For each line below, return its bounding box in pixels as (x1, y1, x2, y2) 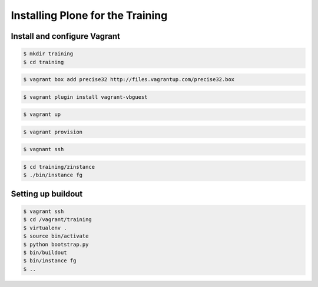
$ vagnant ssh (23, 146, 64, 153)
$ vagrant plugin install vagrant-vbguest (23, 94, 148, 100)
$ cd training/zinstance (23, 163, 95, 171)
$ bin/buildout (23, 249, 67, 256)
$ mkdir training (23, 51, 74, 57)
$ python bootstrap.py (23, 241, 89, 248)
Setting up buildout (11, 189, 83, 199)
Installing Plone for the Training (11, 9, 168, 22)
